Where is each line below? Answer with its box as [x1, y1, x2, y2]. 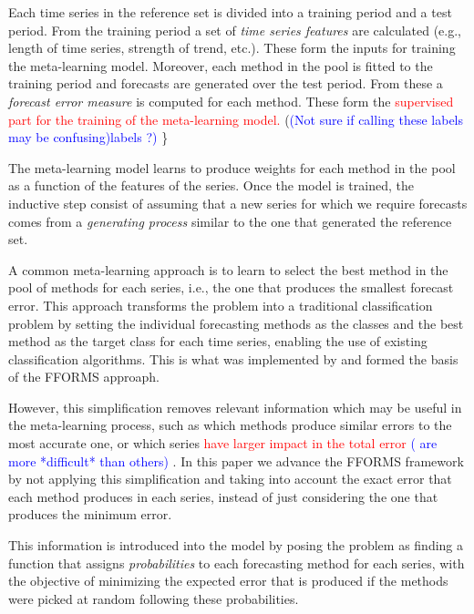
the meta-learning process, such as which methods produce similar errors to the [8, 415, 452, 435]
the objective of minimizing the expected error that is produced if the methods [8, 571, 448, 590]
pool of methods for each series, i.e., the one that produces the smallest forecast [8, 278, 454, 297]
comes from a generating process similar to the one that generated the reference [8, 211, 452, 230]
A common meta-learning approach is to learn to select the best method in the [8, 260, 448, 279]
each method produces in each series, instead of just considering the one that [8, 486, 438, 506]
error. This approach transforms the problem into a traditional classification [8, 295, 433, 314]
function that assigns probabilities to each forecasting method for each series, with [8, 553, 465, 572]
